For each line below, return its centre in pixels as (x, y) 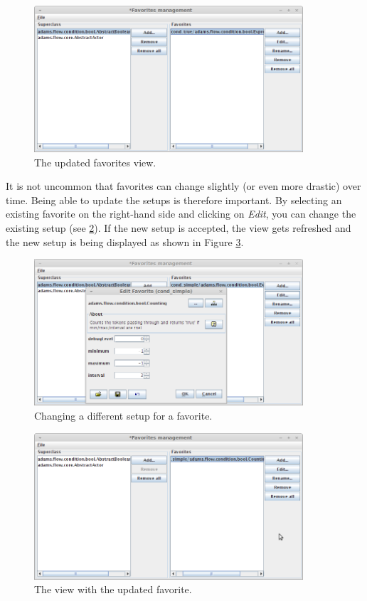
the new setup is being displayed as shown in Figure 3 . (125, 241)
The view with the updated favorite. (113, 589)
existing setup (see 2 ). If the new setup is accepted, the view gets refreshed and (179, 228)
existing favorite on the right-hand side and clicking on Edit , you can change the (181, 214)
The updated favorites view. (95, 162)
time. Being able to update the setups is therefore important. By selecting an (174, 200)
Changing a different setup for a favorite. (123, 415)
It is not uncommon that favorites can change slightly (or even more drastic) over (183, 186)
